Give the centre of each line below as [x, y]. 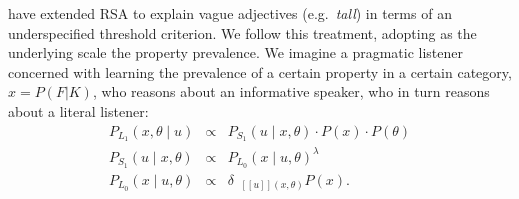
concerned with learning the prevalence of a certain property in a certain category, [260, 71]
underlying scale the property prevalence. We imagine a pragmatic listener [235, 52]
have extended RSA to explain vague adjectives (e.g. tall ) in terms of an [230, 13]
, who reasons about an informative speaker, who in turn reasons [291, 91]
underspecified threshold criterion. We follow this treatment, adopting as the [242, 32]
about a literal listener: [78, 110]
